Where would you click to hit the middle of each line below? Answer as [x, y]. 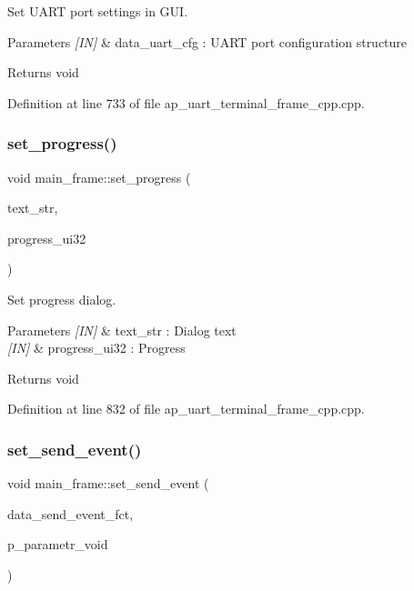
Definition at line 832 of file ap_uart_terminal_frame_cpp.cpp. [186, 409]
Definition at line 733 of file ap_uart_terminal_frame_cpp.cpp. [186, 102]
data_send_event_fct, [71, 513]
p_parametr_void [58, 544]
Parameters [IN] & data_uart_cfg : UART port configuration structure [207, 41]
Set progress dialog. [62, 299]
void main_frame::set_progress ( [99, 177]
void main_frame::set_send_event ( [108, 483]
